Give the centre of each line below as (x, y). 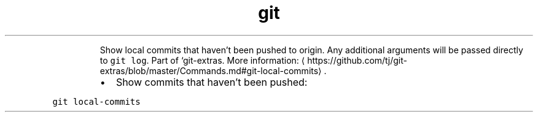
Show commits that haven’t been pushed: (212, 82)
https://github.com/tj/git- (357, 60)
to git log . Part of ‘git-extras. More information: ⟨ (202, 60)
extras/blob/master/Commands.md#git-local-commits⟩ (211, 70)
